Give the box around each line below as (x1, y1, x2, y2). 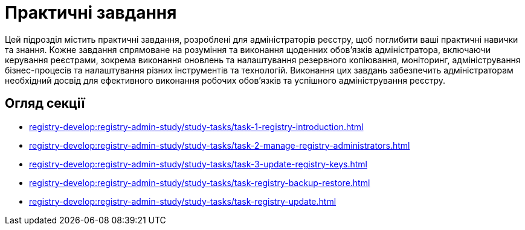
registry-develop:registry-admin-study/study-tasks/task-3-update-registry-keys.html (29, 158, 367, 169)
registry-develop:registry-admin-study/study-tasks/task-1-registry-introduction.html (29, 121, 364, 132)
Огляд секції (5, 96, 85, 111)
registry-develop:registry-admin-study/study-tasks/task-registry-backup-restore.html (29, 177, 370, 188)
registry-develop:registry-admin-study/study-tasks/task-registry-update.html (29, 196, 337, 207)
